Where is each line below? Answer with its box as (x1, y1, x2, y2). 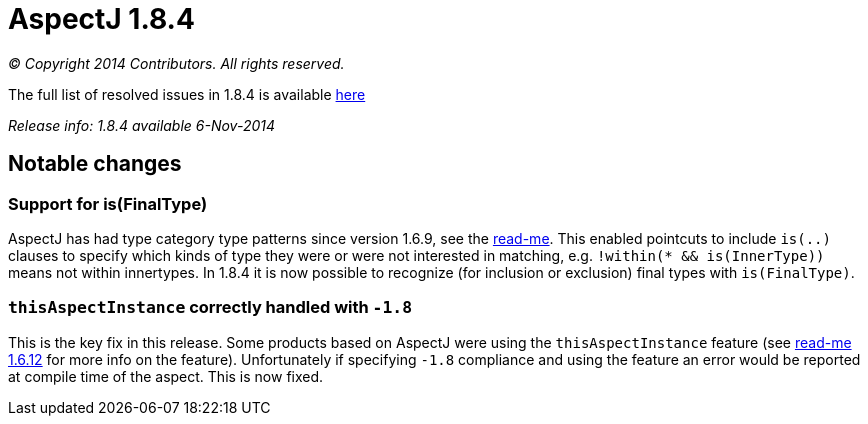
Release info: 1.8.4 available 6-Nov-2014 (8, 116, 276, 134)
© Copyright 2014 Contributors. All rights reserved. (8, 54, 345, 72)
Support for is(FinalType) (8, 193, 208, 214)
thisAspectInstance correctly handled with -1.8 (8, 297, 412, 318)
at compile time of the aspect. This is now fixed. (8, 367, 324, 385)
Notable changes (8, 151, 182, 177)
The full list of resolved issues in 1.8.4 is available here (8, 85, 366, 103)
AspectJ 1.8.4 (8, 2, 195, 36)
